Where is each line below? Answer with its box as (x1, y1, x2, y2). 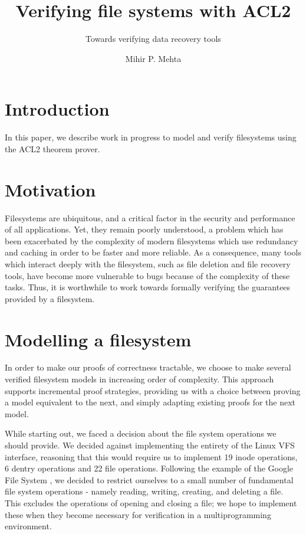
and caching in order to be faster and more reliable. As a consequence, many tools (5, 246, 301, 258)
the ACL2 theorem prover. (5, 142, 100, 155)
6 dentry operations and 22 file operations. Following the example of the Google (5, 462, 294, 474)
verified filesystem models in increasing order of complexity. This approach (5, 373, 274, 385)
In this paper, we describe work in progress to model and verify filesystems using (5, 131, 297, 143)
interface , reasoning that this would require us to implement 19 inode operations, (5, 450, 298, 463)
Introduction (5, 97, 110, 121)
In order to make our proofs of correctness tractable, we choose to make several (5, 361, 291, 374)
